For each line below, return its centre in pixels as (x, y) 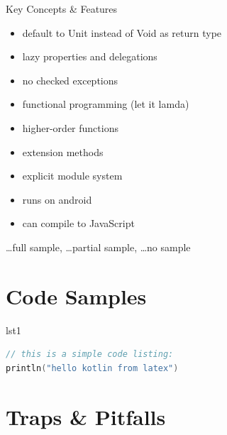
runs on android (57, 199)
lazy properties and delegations (90, 56)
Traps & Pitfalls (86, 416)
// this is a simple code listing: (90, 354)
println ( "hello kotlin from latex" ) (92, 368)
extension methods (63, 152)
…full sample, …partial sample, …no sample (98, 247)
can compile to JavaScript (78, 223)
